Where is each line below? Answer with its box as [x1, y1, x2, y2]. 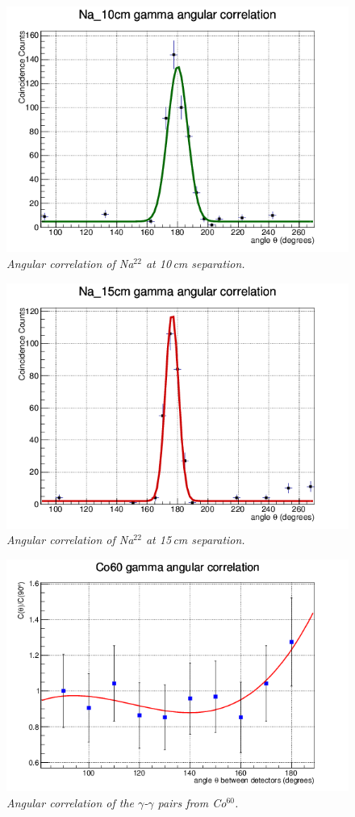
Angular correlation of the [6, 794, 135, 811]
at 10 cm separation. [145, 254, 245, 271]
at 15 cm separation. [145, 531, 245, 548]
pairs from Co [157, 794, 227, 811]
